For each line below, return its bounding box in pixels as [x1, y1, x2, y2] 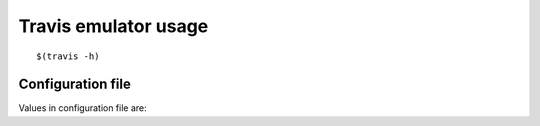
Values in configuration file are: [18, 102, 147, 114]
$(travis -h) [36, 50, 100, 62]
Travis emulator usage [18, 15, 209, 37]
